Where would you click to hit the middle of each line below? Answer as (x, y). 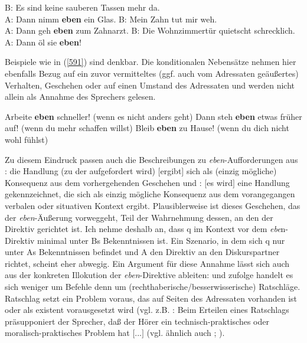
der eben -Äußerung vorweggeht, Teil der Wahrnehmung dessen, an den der (139, 217)
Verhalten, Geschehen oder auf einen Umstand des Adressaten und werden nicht (150, 85)
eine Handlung (264, 182)
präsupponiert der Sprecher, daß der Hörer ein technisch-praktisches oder (137, 321)
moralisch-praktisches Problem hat (67, 333)
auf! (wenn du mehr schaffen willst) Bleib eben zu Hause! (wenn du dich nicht (147, 128)
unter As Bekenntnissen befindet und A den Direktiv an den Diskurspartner (142, 252)
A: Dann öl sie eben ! (43, 42)
